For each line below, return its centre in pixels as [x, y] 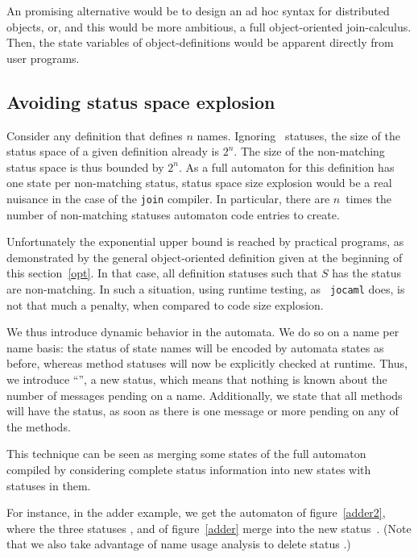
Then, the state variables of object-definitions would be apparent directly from [200, 42]
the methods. [39, 426]
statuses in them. [49, 485]
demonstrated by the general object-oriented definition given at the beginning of [205, 257]
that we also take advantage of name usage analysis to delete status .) [179, 544]
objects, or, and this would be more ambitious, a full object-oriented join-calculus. [209, 26]
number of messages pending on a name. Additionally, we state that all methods [205, 395]
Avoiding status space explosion [141, 101]
